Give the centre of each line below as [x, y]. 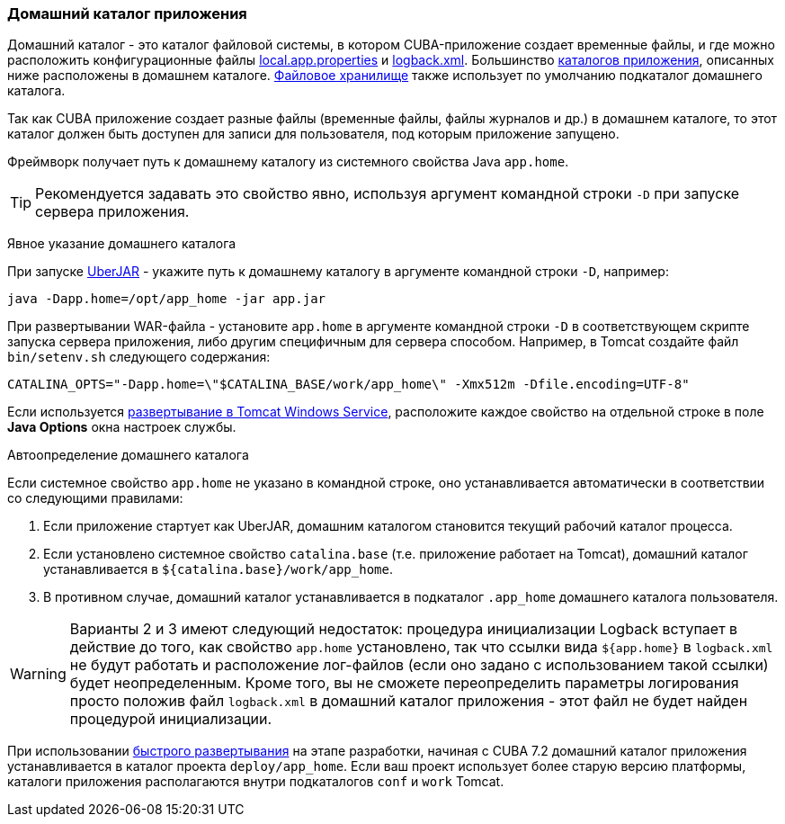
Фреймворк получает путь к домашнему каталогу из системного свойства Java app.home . [288, 162]
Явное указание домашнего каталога [122, 244]
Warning [38, 674]
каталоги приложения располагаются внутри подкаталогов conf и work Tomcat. [256, 782]
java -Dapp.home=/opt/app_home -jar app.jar [167, 299]
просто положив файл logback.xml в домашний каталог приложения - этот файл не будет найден [409, 701]
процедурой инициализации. [171, 719]
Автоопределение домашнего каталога [128, 455]
